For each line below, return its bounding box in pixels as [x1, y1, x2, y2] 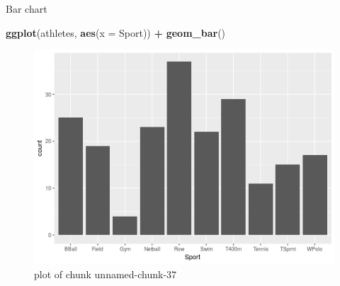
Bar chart [6, 1, 47, 16]
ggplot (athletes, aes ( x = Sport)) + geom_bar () [6, 25, 226, 40]
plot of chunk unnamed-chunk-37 [34, 266, 177, 281]
